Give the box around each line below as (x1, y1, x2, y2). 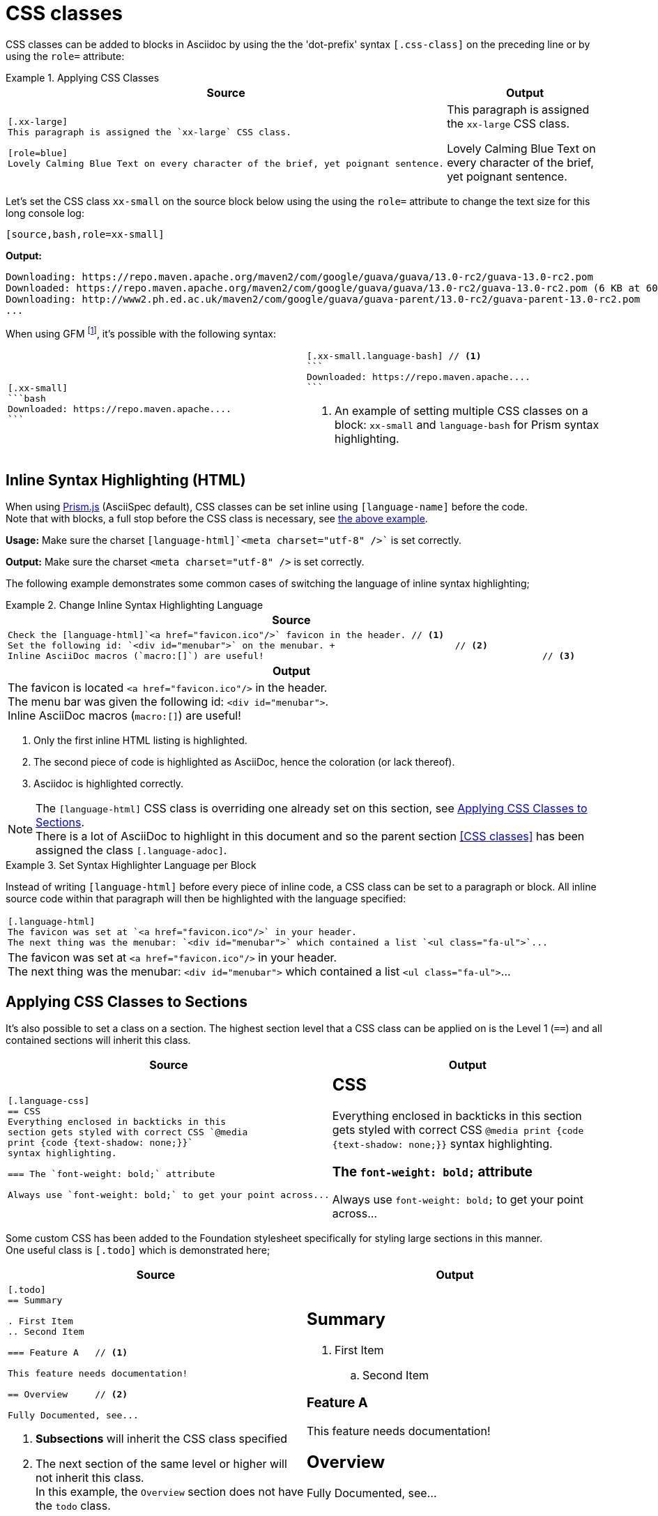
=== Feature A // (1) (8, 1347, 128, 1358)
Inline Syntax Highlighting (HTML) (6, 471, 246, 489)
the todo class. (36, 1499, 111, 1513)
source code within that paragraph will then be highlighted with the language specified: (6, 893, 406, 905)
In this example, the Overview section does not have (36, 1485, 304, 1499)
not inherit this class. (36, 1471, 144, 1485)
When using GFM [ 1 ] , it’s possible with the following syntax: (6, 325, 276, 340)
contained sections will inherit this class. (6, 1034, 191, 1047)
